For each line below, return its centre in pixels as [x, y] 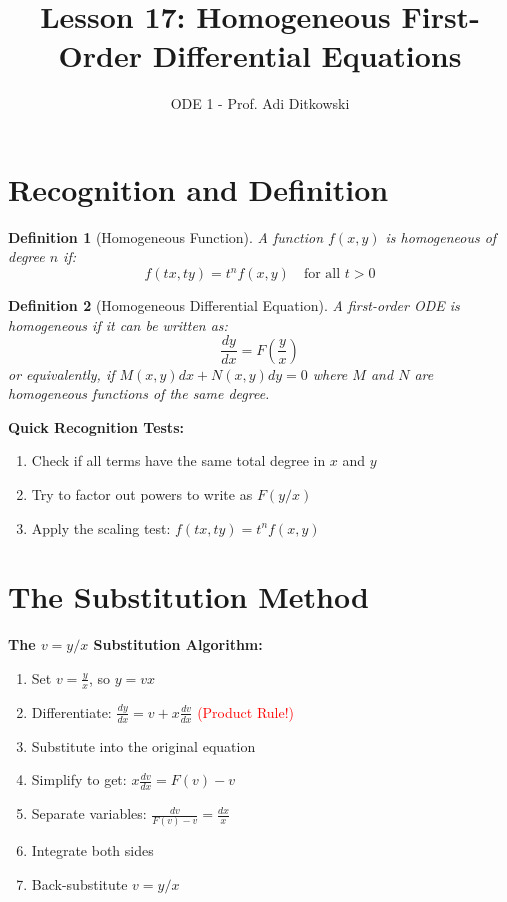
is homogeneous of [441, 236]
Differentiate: [71, 711]
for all [322, 274]
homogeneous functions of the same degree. [139, 393]
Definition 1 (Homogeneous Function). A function [166, 236]
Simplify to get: [79, 779]
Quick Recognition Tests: [96, 426]
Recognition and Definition [198, 188]
